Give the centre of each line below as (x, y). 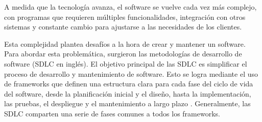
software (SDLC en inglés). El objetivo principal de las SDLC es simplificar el (126, 63)
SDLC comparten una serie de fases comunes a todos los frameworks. (112, 113)
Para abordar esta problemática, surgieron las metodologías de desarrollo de (123, 54)
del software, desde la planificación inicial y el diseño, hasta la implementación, (128, 93)
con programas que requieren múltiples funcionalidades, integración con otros (125, 17)
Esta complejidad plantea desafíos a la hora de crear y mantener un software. (125, 43)
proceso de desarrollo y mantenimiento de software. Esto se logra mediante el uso (131, 73)
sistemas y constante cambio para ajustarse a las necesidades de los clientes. (123, 27)
